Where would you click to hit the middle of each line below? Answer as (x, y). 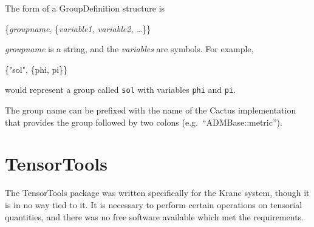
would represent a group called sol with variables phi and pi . (121, 90)
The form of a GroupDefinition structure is (85, 8)
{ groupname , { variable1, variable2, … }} (78, 28)
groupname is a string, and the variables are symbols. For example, (129, 49)
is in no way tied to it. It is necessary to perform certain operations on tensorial (154, 204)
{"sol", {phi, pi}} (36, 69)
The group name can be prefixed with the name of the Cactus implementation (151, 110)
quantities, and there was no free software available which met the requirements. (155, 216)
